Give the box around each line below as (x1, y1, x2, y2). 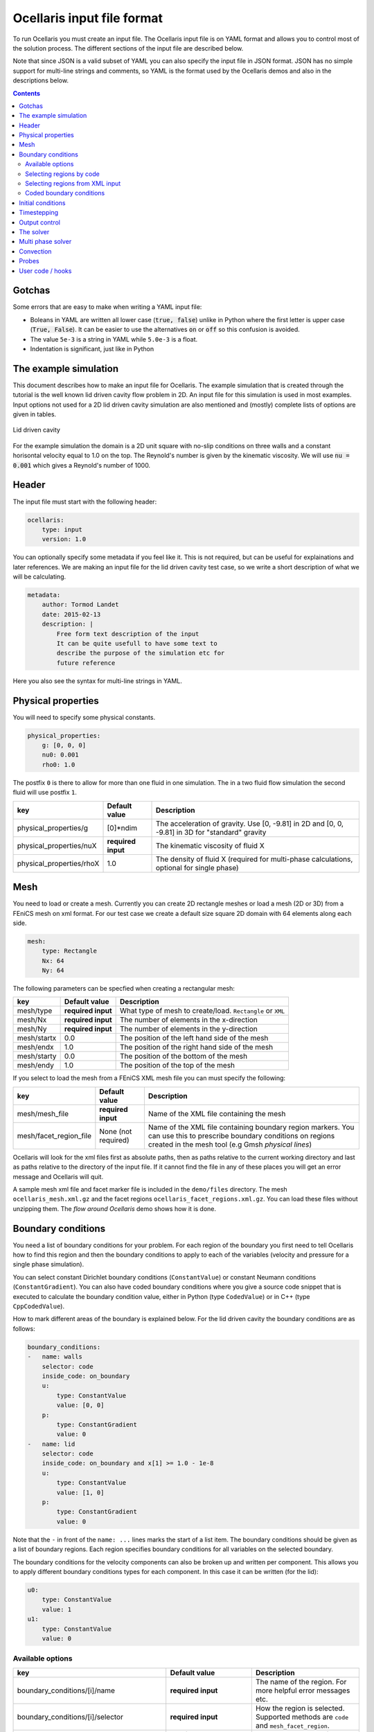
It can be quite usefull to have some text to (56, 639, 217, 648)
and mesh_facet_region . (255, 1720, 330, 1730)
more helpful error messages (255, 1686, 350, 1695)
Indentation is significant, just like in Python (30, 345, 154, 353)
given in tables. (12, 410, 57, 418)
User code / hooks (19, 267, 72, 275)
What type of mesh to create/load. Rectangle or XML (120, 1006, 285, 1016)
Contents (12, 89, 41, 97)
